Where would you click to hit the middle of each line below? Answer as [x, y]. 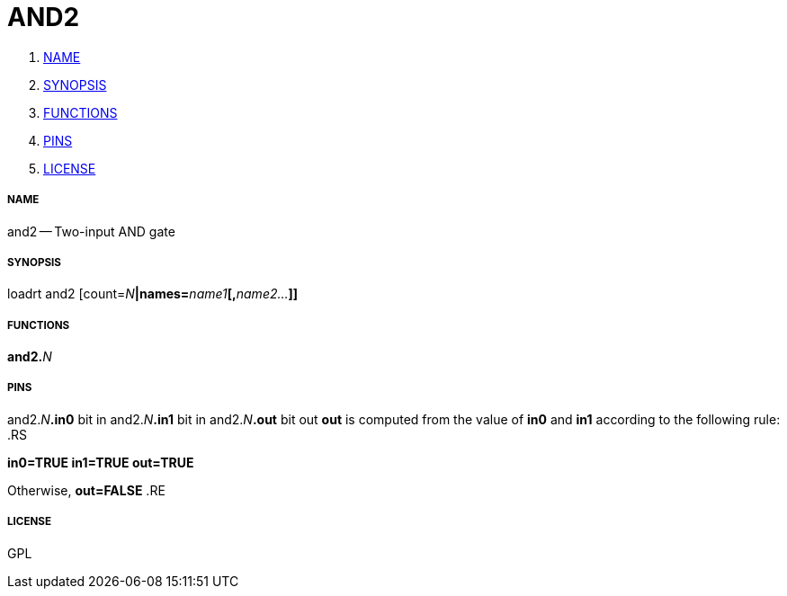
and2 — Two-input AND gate [91, 231]
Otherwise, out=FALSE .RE [86, 490]
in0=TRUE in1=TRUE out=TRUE [101, 462]
